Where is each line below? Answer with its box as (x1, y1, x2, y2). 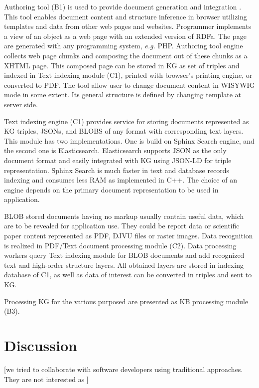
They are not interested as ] (4, 374, 89, 384)
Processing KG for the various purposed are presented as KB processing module (4, 296, 249, 306)
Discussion (4, 335, 77, 355)
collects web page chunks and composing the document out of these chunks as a (4, 50, 248, 60)
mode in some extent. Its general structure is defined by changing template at (4, 89, 241, 100)
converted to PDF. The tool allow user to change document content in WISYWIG (4, 79, 255, 90)
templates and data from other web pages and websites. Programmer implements (4, 21, 252, 31)
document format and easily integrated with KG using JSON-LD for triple (4, 155, 232, 165)
